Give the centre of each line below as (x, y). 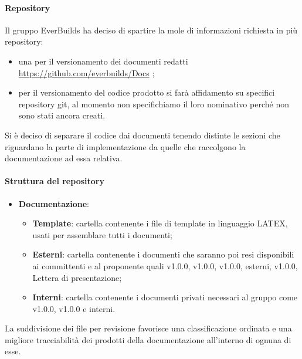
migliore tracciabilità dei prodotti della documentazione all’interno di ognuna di (148, 339)
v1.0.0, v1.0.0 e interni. (74, 308)
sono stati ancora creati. (62, 115)
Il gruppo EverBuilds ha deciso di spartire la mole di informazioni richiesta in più (151, 30)
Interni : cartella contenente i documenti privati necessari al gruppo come (165, 297)
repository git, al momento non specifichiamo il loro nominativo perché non (154, 104)
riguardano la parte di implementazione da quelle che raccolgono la (125, 146)
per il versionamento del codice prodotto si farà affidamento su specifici (147, 92)
